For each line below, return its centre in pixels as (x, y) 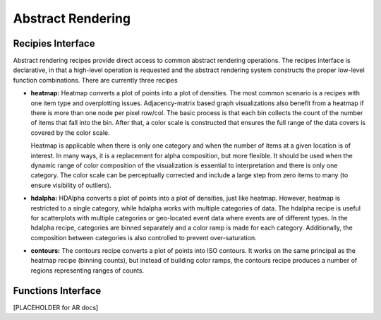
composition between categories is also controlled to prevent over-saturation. (144, 237)
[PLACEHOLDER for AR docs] (56, 307)
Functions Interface (57, 291)
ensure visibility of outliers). (71, 185)
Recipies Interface (54, 43)
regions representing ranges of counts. (87, 270)
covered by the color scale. (71, 132)
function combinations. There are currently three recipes (95, 80)
